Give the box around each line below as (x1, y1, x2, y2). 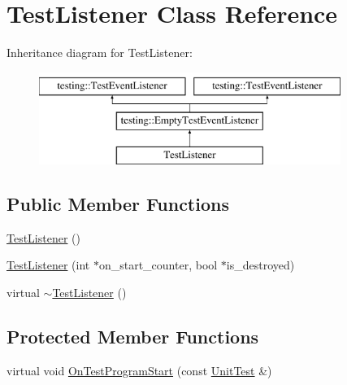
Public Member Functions (7, 191, 229, 217)
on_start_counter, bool (98, 256, 218, 273)
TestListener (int (7, 256, 90, 273)
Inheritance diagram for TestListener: (7, 44, 193, 61)
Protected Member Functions (7, 324, 259, 349)
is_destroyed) (226, 256, 295, 273)
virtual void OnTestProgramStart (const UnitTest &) (7, 361, 272, 378)
